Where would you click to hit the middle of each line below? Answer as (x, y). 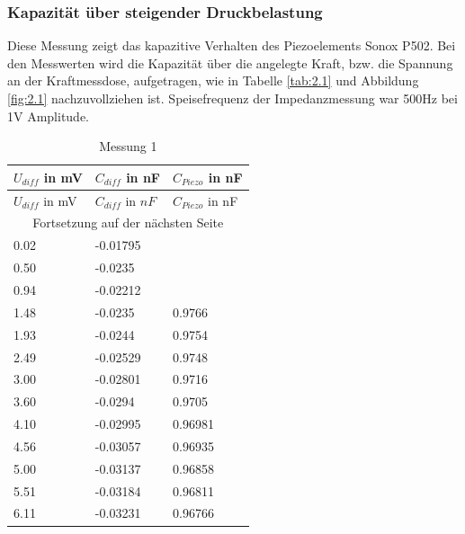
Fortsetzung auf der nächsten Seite (128, 222)
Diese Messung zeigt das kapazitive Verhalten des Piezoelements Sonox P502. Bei (232, 45)
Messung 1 (128, 146)
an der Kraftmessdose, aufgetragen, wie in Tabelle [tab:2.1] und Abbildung (213, 80)
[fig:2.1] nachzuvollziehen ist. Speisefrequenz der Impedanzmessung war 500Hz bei (232, 98)
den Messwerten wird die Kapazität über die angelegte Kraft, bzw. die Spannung (230, 62)
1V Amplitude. (49, 116)
